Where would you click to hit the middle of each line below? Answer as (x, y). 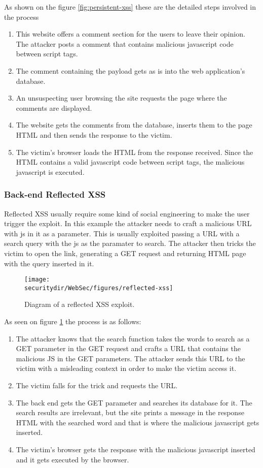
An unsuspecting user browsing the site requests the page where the (121, 98)
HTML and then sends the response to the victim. (94, 134)
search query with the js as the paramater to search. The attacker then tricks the (130, 243)
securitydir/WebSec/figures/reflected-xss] (99, 288)
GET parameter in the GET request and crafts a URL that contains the (128, 348)
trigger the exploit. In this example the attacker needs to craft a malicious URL (128, 223)
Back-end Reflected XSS (55, 194)
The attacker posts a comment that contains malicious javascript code (125, 43)
